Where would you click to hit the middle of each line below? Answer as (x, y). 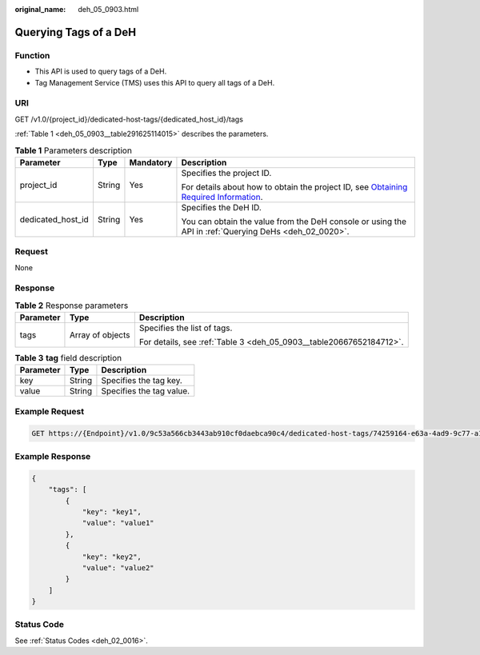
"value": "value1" (118, 523)
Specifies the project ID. (226, 173)
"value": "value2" (118, 567)
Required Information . (222, 197)
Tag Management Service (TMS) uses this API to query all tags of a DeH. (155, 82)
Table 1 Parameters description (73, 150)
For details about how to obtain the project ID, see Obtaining (294, 186)
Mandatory (151, 162)
